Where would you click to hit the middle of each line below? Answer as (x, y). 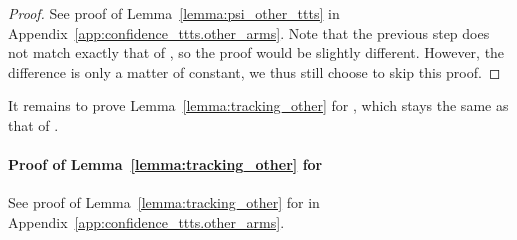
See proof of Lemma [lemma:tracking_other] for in (164, 202)
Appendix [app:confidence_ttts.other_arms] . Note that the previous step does (249, 32)
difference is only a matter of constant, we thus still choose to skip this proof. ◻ (254, 71)
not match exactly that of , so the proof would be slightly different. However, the (256, 52)
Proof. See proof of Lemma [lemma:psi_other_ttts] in (174, 13)
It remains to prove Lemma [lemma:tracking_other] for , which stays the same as (258, 105)
